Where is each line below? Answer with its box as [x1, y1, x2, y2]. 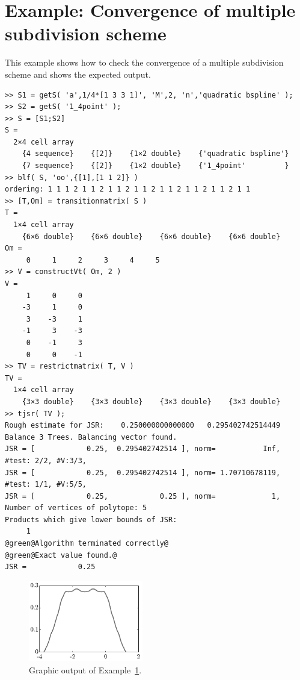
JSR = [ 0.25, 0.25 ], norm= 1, [5, 491, 281, 501]
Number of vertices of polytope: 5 [5, 504, 147, 513]
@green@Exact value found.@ [5, 551, 117, 560]
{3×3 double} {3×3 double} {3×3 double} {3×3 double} [22, 397, 281, 406]
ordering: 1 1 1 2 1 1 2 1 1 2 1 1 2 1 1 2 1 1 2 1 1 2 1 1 [5, 185, 251, 194]
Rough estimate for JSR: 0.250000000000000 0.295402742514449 [5, 421, 281, 430]
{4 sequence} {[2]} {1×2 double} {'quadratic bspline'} [22, 149, 289, 158]
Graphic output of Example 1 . [29, 663, 142, 676]
